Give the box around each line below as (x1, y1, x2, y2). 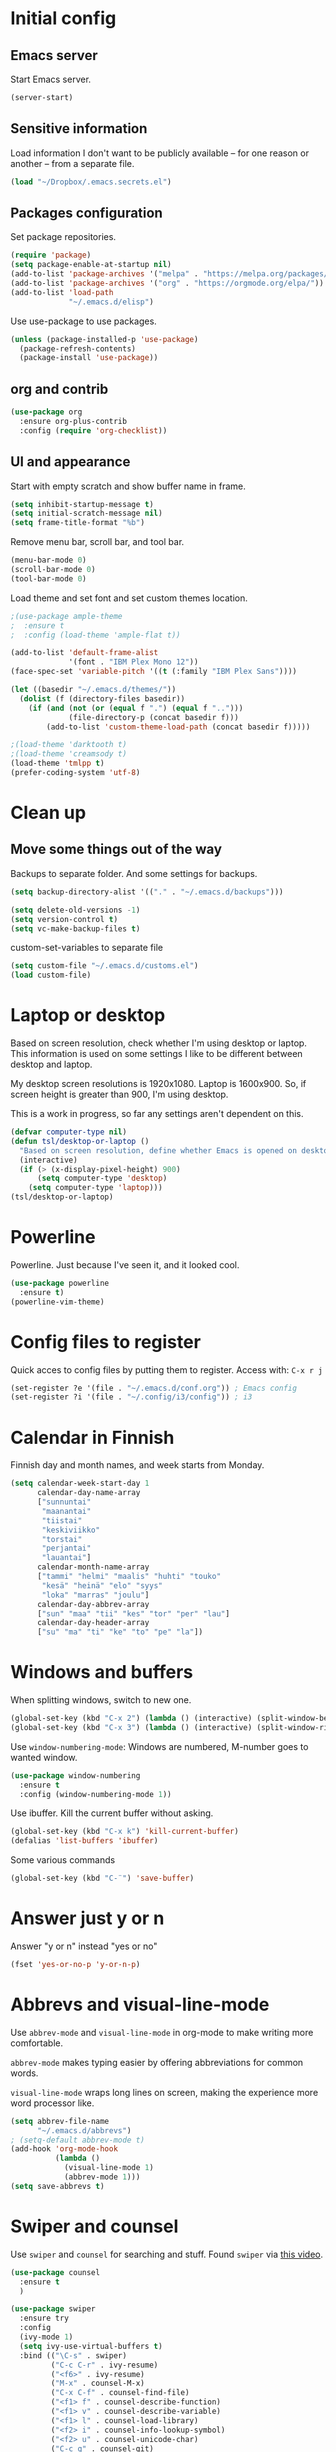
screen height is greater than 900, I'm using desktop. (10, 1088, 229, 1101)
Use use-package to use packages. (10, 315, 157, 327)
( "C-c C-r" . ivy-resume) (50, 2360, 159, 2370)
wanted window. (10, 1751, 78, 1763)
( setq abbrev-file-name (10, 2116, 110, 2126)
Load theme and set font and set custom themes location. (10, 592, 248, 604)
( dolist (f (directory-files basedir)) (19, 693, 186, 704)
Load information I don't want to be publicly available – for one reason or (10, 147, 310, 159)
